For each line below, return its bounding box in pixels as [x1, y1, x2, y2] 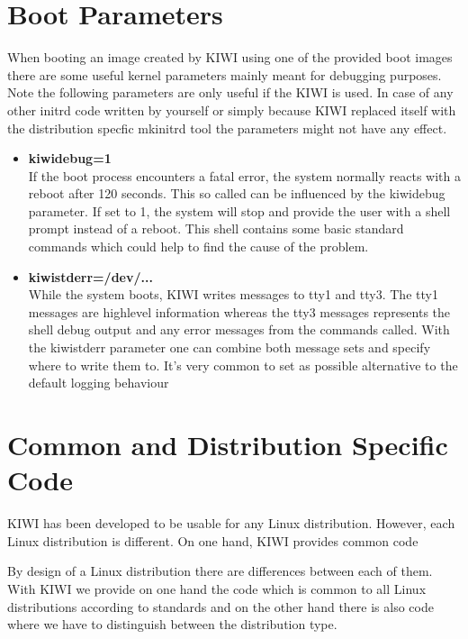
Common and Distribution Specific [7, 426, 448, 462]
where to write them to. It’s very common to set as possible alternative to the [28, 355, 458, 374]
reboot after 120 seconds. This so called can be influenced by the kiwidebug [28, 184, 445, 203]
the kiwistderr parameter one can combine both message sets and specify [28, 338, 431, 357]
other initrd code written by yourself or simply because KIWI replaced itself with [7, 100, 456, 119]
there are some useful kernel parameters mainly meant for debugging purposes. [7, 65, 442, 84]
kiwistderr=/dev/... [28, 267, 153, 286]
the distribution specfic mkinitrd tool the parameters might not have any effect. [7, 118, 447, 137]
